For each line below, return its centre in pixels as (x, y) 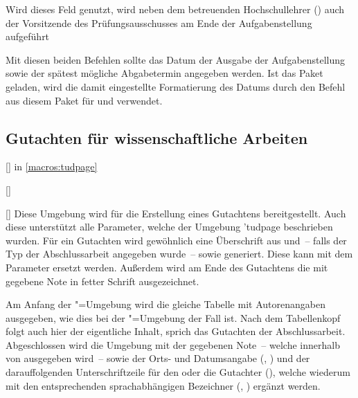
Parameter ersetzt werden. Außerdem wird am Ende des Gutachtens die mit (167, 267)
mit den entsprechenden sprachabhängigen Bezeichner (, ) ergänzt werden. (163, 385)
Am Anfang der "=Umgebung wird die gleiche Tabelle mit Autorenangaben (165, 304)
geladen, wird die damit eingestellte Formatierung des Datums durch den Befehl (176, 86)
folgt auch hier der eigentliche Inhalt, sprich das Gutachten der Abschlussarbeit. (176, 331)
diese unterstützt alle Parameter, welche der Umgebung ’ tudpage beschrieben (169, 227)
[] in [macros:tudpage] (52, 166)
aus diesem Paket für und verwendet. (84, 100)
